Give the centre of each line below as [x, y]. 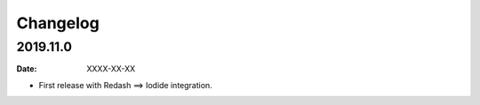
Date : [27, 69]
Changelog [58, 23]
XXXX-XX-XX [111, 69]
